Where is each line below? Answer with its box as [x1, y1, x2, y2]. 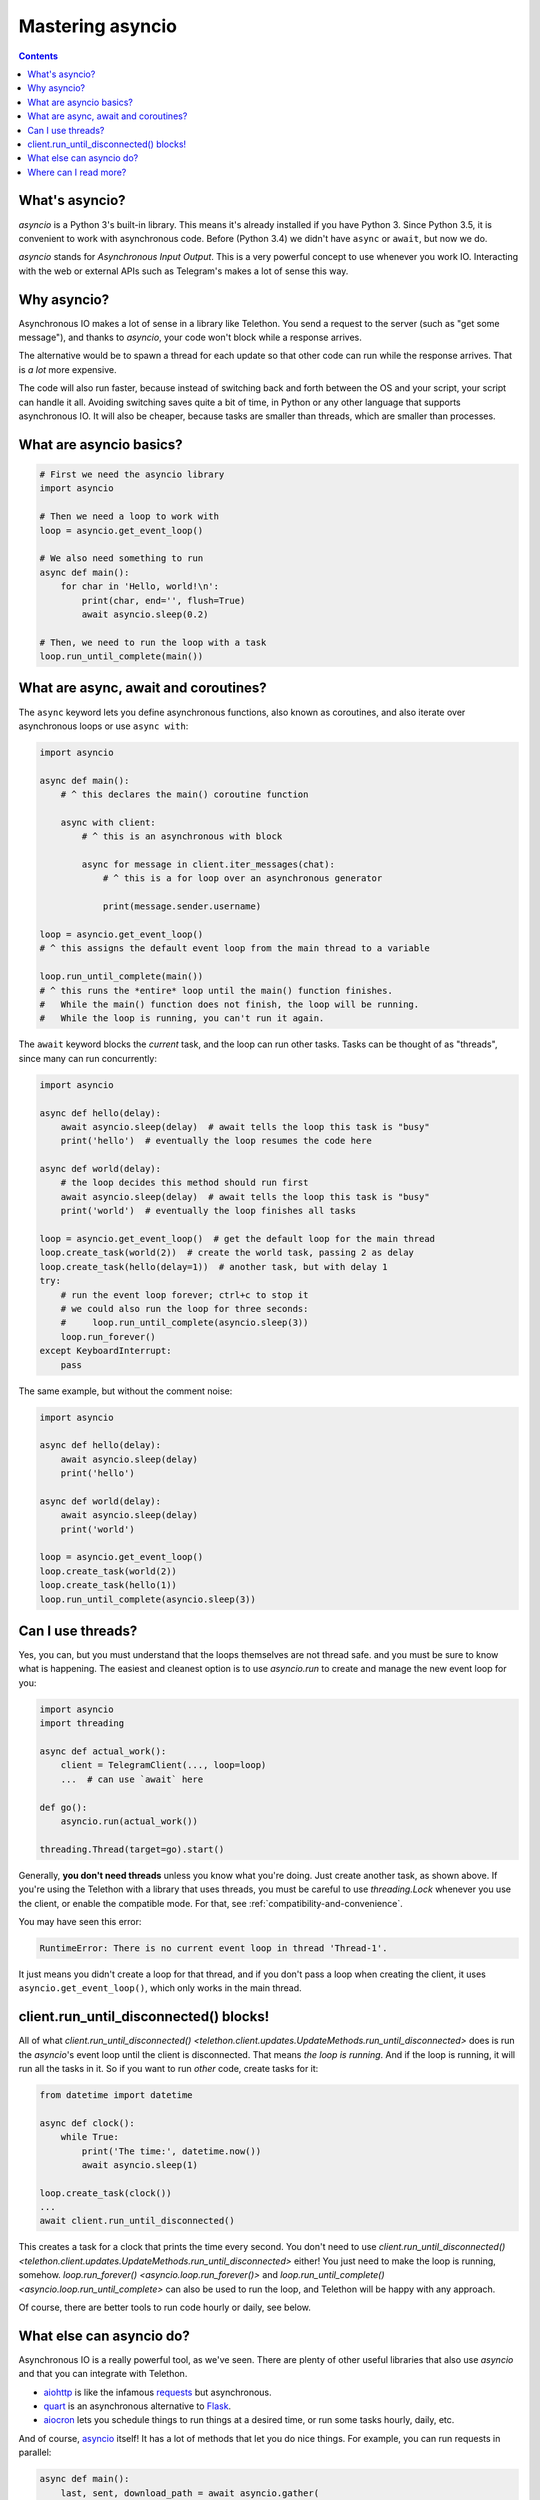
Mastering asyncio [18, 15, 178, 37]
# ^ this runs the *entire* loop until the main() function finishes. [39, 985, 394, 996]
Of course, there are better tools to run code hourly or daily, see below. [18, 2301, 312, 2314]
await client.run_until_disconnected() [39, 2215, 235, 2227]
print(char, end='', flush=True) [81, 595, 246, 606]
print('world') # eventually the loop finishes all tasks [60, 1205, 357, 1217]
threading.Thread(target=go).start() [39, 1843, 225, 1855]
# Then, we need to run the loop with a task [39, 636, 267, 648]
